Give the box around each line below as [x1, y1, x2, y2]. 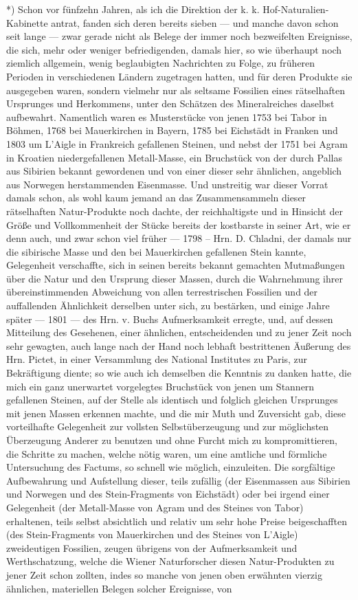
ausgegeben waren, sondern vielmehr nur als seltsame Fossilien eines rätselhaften [6, 82, 345, 97]
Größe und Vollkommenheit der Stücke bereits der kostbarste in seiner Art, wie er [6, 217, 351, 232]
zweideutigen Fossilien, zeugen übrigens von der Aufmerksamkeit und [6, 540, 298, 555]
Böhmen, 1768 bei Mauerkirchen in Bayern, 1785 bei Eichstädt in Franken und [6, 123, 338, 137]
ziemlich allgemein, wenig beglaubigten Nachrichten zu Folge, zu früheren [6, 56, 315, 70]
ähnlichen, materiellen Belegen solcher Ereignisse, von [6, 581, 232, 595]
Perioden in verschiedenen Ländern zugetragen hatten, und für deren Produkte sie [6, 69, 353, 83]
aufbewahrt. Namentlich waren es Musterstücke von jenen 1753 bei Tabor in [6, 109, 327, 124]
